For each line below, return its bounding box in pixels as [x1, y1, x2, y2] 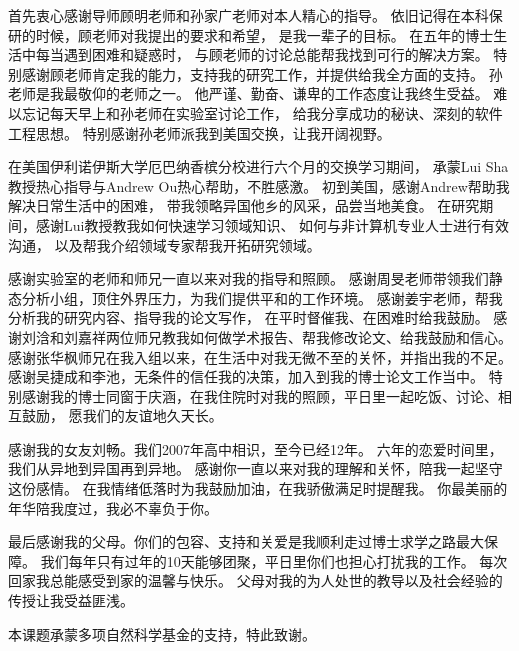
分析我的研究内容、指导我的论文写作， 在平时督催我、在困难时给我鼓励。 [8, 307, 489, 328]
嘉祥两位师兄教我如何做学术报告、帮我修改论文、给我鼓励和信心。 [77, 326, 512, 347]
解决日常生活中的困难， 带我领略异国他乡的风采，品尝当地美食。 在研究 [8, 195, 480, 216]
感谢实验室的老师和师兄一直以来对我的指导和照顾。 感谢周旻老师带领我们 [8, 268, 489, 289]
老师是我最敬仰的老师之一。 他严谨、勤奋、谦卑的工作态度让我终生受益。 [8, 83, 489, 104]
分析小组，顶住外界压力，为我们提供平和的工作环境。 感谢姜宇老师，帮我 [21, 287, 503, 308]
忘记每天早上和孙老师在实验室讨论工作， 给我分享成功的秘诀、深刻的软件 [21, 102, 503, 123]
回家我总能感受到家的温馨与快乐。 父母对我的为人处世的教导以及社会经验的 [8, 570, 503, 591]
